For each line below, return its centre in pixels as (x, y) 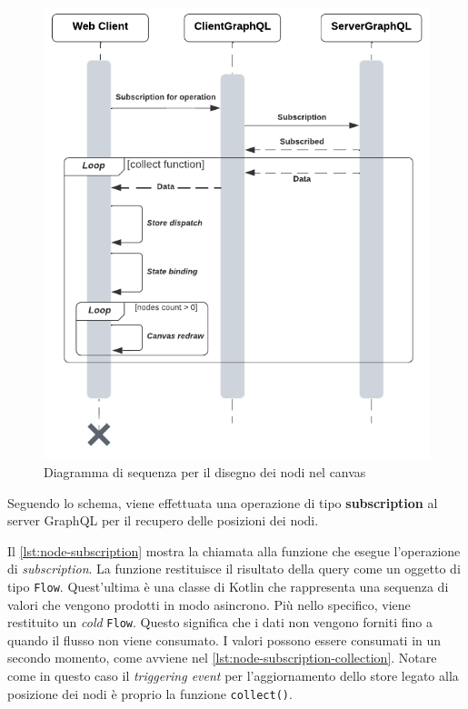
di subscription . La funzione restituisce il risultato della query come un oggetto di (234, 569)
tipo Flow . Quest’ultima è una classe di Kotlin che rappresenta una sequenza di (228, 586)
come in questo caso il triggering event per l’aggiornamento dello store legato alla (233, 676)
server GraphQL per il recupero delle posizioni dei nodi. (163, 520)
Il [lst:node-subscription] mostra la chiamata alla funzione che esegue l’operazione (234, 550)
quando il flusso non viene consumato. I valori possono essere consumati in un (224, 639)
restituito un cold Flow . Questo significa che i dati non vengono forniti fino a (220, 622)
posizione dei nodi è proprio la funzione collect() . (150, 693)
